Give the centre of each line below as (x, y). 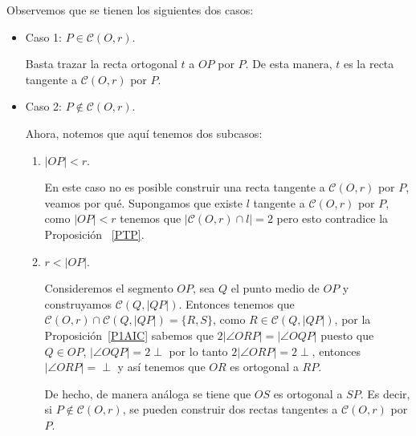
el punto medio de (275, 288)
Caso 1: (43, 36)
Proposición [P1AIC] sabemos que (129, 335)
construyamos (78, 303)
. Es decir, (385, 393)
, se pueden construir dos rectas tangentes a (230, 409)
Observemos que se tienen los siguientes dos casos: (130, 10)
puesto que (347, 335)
